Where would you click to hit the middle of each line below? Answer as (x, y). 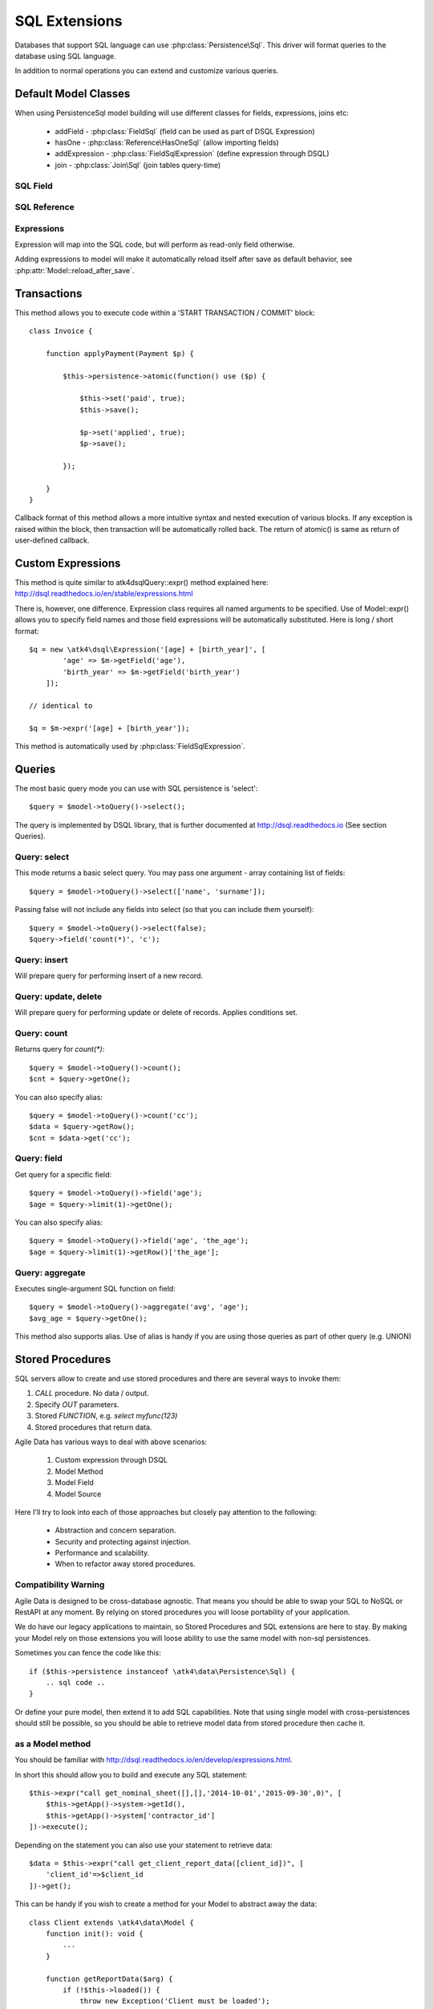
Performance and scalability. (102, 1553)
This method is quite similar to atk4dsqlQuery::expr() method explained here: (142, 583)
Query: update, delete (59, 996)
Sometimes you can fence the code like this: (88, 1653)
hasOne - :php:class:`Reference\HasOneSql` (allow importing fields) (167, 143)
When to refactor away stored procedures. (125, 1564)
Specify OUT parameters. (77, 1404)
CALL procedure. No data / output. (92, 1393)
